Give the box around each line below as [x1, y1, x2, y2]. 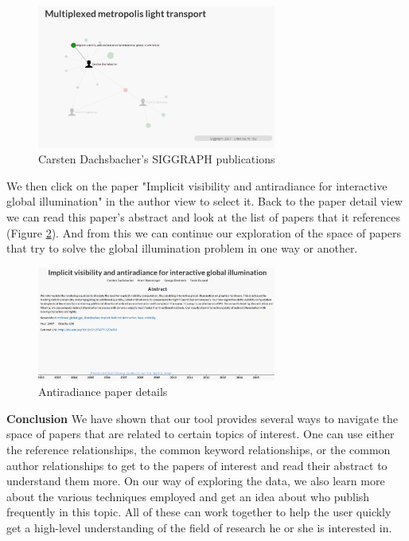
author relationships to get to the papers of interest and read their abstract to [6, 457, 388, 473]
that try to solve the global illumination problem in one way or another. [6, 240, 358, 257]
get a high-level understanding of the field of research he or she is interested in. [6, 519, 392, 535]
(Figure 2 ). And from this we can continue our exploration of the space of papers [6, 224, 402, 241]
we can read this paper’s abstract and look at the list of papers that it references [6, 209, 400, 225]
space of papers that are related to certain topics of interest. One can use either [6, 425, 395, 442]
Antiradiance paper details [38, 383, 168, 400]
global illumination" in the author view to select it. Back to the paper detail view [6, 193, 403, 210]
